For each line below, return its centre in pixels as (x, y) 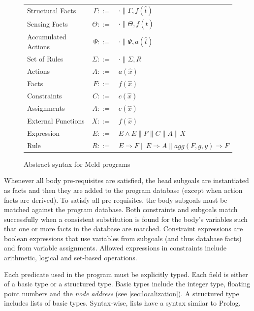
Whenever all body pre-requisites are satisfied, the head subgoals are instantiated (127, 180)
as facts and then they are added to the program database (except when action (123, 190)
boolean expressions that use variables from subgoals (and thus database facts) (123, 238)
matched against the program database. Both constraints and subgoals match (121, 209)
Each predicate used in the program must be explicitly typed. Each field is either (126, 274)
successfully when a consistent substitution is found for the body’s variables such (126, 219)
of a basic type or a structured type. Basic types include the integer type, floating (127, 284)
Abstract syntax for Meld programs (77, 164)
